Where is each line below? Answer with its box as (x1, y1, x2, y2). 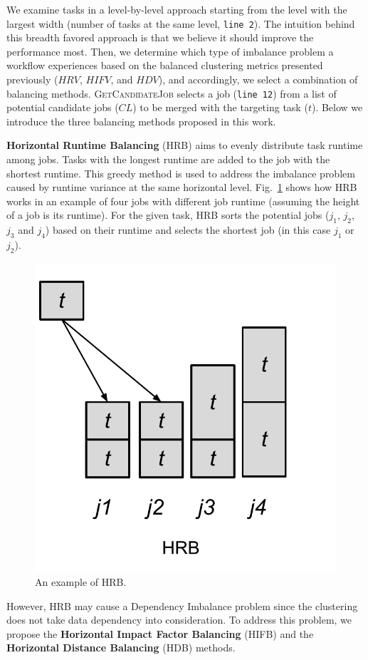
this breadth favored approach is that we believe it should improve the (6, 30, 314, 45)
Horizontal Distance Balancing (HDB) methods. (6, 640, 236, 655)
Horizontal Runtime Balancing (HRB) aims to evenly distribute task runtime (6, 138, 363, 153)
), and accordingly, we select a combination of (158, 72, 358, 87)
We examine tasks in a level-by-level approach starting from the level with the (6, 2, 347, 16)
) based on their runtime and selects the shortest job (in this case (45, 222, 331, 237)
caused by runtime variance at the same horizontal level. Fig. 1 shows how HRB (6, 180, 357, 195)
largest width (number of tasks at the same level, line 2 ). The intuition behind (6, 16, 355, 31)
